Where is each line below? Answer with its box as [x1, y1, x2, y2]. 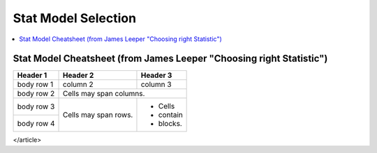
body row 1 [17, 80, 54, 90]
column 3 [140, 80, 172, 90]
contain [158, 110, 183, 120]
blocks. [158, 119, 183, 129]
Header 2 [62, 70, 94, 80]
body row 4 [17, 118, 55, 128]
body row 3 [17, 102, 55, 111]
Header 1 [17, 70, 47, 80]
